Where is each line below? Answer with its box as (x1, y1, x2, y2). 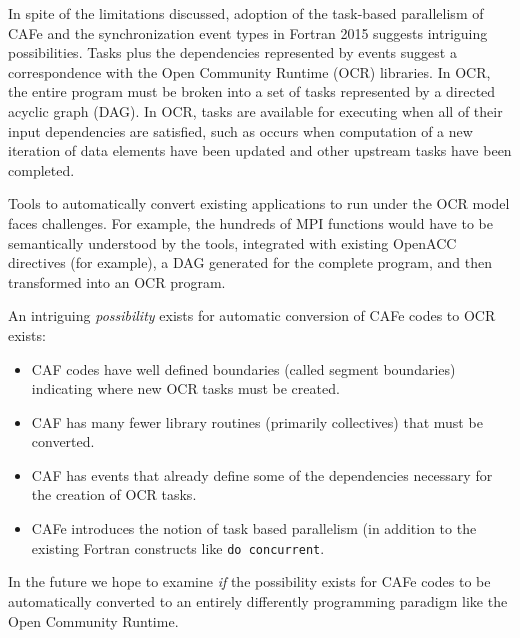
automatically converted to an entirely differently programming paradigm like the (8, 590, 508, 611)
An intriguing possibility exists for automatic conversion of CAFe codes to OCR (8, 305, 496, 326)
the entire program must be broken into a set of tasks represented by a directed (8, 81, 496, 102)
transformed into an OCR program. (8, 271, 226, 292)
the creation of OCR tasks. (31, 484, 197, 505)
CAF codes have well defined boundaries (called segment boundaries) (31, 358, 456, 379)
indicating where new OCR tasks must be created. (31, 378, 340, 399)
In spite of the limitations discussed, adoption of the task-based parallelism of (8, 3, 484, 23)
